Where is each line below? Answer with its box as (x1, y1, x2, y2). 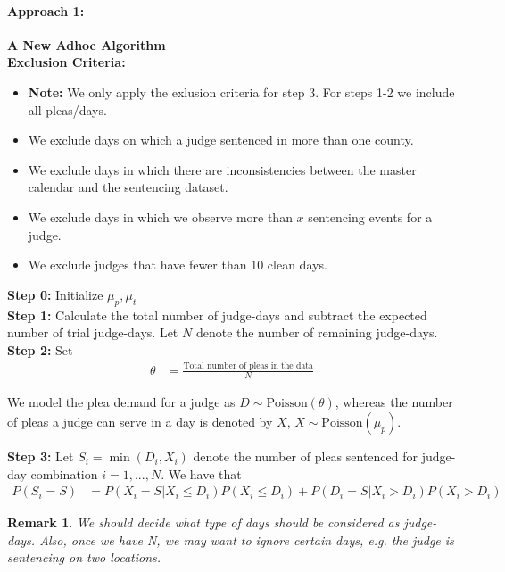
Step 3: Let (7, 447, 74, 466)
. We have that (161, 464, 242, 483)
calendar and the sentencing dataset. (28, 178, 228, 196)
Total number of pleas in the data (183, 361, 314, 371)
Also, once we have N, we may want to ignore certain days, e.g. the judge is (39, 530, 454, 549)
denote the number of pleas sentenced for (193, 447, 418, 466)
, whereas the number (335, 393, 453, 411)
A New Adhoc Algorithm (7, 35, 166, 54)
